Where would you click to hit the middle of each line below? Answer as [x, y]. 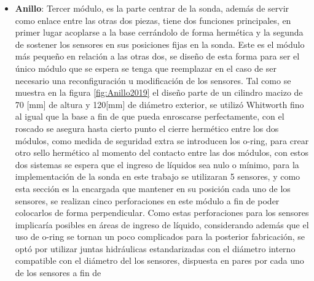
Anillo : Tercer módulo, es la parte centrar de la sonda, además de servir [152, 8]
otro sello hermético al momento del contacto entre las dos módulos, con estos [162, 152]
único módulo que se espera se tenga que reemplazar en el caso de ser [146, 68]
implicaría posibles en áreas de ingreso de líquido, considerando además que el [162, 224]
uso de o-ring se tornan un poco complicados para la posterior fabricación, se [160, 237]
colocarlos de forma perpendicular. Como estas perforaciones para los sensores [162, 213]
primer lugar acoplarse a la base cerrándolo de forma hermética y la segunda [159, 32]
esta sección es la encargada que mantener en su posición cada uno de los [153, 188]
